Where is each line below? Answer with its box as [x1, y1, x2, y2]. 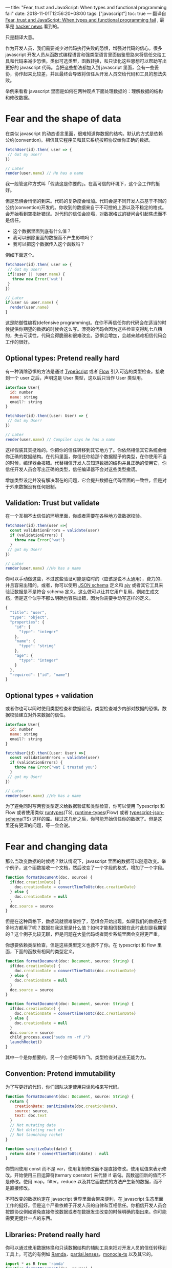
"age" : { [14, 653, 33, 658]
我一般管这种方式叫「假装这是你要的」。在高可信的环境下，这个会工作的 [5, 181, 156, 187]
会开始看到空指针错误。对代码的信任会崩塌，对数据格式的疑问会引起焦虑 [5, 211, 158, 217]
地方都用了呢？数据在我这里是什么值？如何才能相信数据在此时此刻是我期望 [9, 924, 167, 931]
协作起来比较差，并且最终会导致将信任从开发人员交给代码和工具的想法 [14, 71, 162, 77]
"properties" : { [10, 619, 45, 624]
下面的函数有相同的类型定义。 [14, 949, 77, 955]
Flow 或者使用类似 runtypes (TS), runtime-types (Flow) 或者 [5, 809, 129, 816]
